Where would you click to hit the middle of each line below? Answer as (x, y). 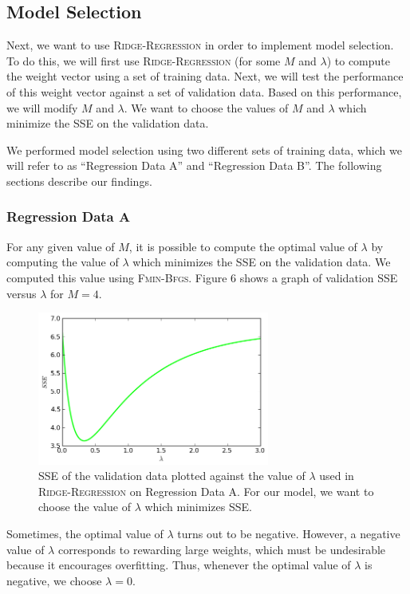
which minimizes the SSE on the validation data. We (262, 262)
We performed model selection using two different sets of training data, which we (204, 149)
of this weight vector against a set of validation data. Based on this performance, (204, 91)
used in (337, 476)
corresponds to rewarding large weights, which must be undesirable (222, 549)
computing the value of (63, 262)
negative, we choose (54, 580)
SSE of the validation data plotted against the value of (172, 476)
